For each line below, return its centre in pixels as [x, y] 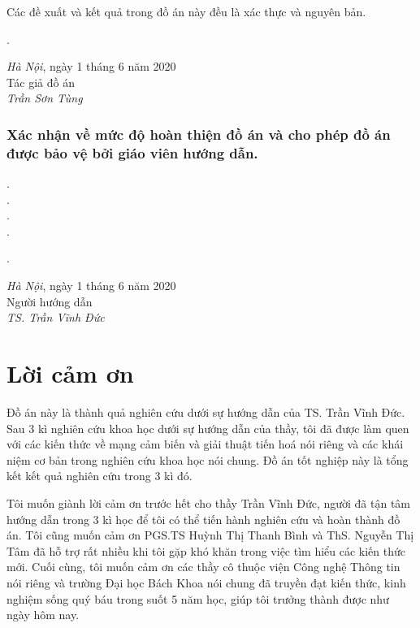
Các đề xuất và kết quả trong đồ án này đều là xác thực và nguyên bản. [186, 11]
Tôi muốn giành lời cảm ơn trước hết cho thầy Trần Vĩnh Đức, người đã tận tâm [208, 502]
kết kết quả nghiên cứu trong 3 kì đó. [100, 476]
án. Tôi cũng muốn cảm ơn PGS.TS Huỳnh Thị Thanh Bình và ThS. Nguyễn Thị [210, 535]
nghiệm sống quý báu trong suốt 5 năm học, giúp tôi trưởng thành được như [198, 598]
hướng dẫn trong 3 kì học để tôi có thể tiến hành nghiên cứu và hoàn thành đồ [204, 519]
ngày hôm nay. [43, 615]
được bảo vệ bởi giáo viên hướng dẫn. [132, 152]
